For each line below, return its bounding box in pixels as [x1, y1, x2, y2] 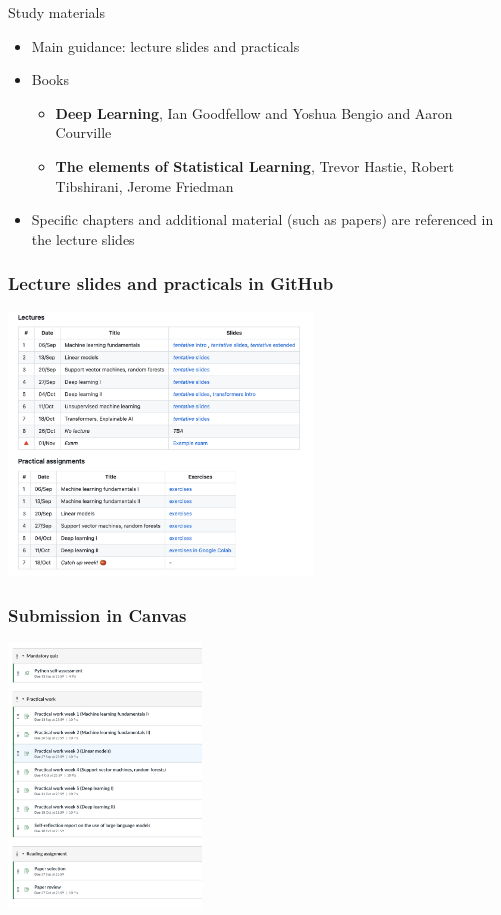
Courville [55, 122, 112, 143]
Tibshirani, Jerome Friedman [55, 175, 234, 196]
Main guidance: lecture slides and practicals [31, 35, 300, 56]
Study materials [8, 2, 105, 22]
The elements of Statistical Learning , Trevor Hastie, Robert [55, 155, 454, 176]
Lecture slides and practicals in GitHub [8, 271, 334, 296]
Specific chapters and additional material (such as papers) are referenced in [31, 209, 494, 230]
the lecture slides [31, 228, 135, 249]
